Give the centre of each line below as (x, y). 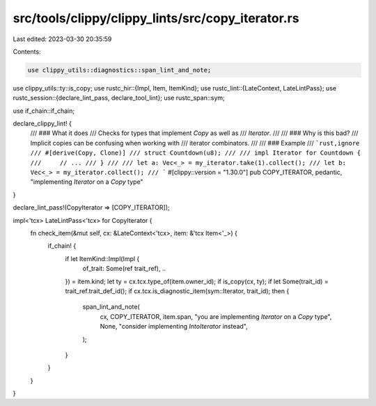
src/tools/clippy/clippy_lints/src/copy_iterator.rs (156, 18)
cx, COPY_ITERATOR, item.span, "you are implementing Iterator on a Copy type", (216, 316)
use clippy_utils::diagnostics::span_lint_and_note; (119, 70)
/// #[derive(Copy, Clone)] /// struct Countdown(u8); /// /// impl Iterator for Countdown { (196, 153)
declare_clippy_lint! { (42, 124)
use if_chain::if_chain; (44, 111)
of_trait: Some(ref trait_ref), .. (124, 269)
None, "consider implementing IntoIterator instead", (174, 327)
